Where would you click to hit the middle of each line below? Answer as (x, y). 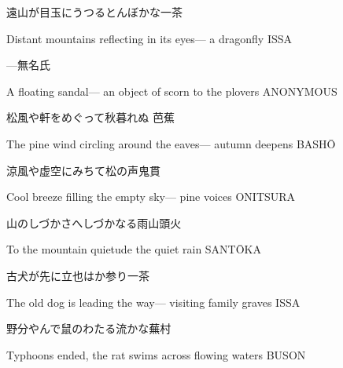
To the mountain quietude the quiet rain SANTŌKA (134, 249)
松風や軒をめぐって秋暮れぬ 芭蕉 (90, 117)
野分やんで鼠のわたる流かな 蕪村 (89, 328)
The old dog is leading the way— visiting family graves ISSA (153, 302)
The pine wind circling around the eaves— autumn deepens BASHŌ (171, 143)
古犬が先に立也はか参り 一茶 (78, 275)
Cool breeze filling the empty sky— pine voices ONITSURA (151, 197)
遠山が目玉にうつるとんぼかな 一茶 (94, 12)
